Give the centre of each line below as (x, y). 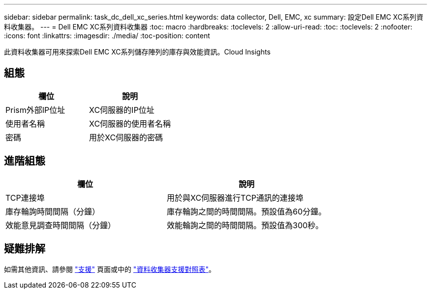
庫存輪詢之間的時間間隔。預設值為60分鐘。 (247, 211)
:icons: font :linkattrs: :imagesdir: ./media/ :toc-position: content (107, 36)
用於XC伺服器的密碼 (126, 137)
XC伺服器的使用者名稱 (130, 123)
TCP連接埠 (25, 198)
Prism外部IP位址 (35, 110)
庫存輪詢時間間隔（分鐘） (53, 211)
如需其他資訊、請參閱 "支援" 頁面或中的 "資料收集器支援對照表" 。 (110, 269)
